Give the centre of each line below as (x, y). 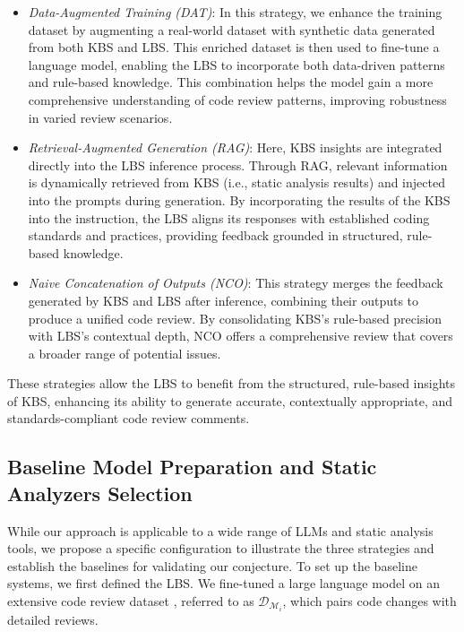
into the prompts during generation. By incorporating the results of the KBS (239, 199)
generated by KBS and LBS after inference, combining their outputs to (223, 300)
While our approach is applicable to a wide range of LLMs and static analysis (220, 530)
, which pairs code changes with (369, 601)
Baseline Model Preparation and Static (192, 467)
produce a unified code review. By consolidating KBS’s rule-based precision (235, 318)
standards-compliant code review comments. (129, 418)
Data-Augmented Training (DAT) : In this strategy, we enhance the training (235, 12)
